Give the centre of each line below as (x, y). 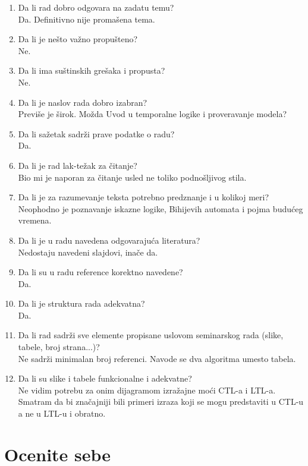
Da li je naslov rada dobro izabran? (83, 102)
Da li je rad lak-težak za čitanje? (78, 165)
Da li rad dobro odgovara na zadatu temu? (96, 7)
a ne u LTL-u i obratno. (62, 413)
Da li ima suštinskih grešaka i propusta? (92, 70)
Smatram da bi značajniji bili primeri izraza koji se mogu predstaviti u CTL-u (161, 402)
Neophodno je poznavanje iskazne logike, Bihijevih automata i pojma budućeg (161, 208)
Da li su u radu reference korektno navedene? (100, 272)
